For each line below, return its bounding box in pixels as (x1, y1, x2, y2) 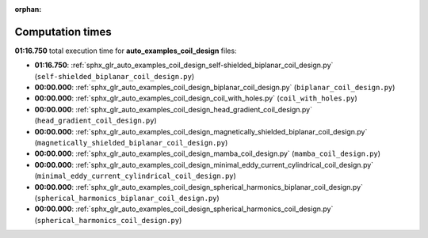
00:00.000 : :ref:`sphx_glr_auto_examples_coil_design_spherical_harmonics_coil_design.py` (34, 204, 334, 213)
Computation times (14, 25, 112, 39)
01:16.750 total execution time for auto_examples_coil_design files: (14, 46, 237, 55)
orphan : (14, 5, 42, 13)
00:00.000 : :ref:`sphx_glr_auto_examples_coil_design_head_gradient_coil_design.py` (34, 104, 313, 114)
